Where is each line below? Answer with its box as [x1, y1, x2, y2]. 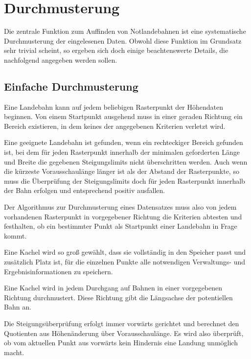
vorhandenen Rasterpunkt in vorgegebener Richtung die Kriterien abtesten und [4, 211, 242, 221]
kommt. [4, 230, 27, 240]
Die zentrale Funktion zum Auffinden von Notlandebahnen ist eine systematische [4, 26, 246, 36]
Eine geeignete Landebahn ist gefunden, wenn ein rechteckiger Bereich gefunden [4, 137, 243, 147]
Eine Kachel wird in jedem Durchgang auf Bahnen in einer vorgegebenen [4, 283, 223, 293]
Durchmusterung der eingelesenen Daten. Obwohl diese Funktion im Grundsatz [4, 35, 242, 46]
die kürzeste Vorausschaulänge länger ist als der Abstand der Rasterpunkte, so [4, 166, 239, 176]
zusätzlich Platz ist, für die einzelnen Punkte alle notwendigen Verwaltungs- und [4, 257, 246, 267]
